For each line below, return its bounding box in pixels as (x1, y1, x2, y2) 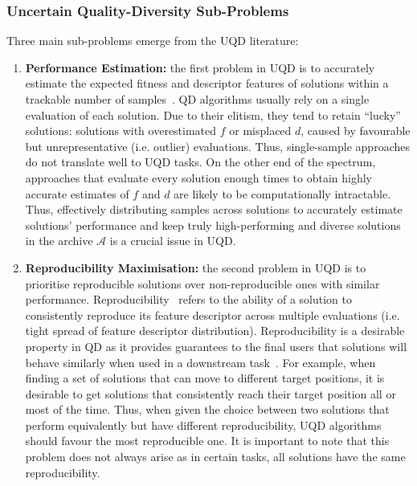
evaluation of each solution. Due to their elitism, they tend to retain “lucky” (25, 106, 401, 123)
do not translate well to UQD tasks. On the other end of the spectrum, (25, 153, 376, 170)
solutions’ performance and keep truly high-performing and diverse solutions (25, 216, 401, 233)
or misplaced (229, 122, 292, 139)
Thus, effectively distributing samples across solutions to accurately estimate (25, 201, 403, 218)
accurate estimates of (25, 185, 129, 202)
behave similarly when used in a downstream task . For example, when (25, 353, 376, 370)
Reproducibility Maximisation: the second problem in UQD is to (25, 259, 366, 276)
